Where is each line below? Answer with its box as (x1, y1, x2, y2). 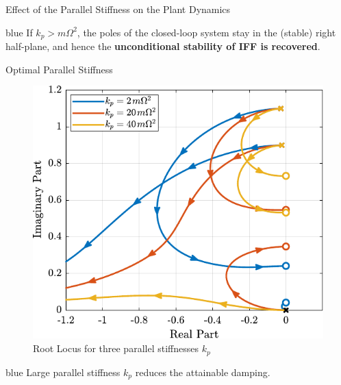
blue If (5, 25, 33, 39)
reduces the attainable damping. (135, 364, 270, 379)
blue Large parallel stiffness (5, 364, 121, 379)
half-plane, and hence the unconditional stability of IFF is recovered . (5, 39, 320, 53)
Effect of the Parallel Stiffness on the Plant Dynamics (5, 2, 231, 16)
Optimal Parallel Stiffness (5, 62, 113, 76)
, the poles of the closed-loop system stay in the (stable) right (77, 25, 336, 39)
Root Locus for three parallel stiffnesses (33, 341, 199, 356)
